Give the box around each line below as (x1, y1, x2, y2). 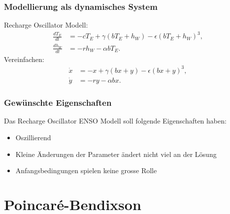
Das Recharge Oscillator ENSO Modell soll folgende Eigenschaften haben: (4, 116, 227, 126)
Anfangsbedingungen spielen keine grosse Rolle (15, 165, 157, 176)
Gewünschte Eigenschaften (4, 96, 112, 109)
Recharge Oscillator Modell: (4, 20, 88, 30)
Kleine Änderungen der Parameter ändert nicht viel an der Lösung (15, 149, 217, 159)
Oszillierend (15, 132, 51, 142)
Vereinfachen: (4, 54, 44, 64)
